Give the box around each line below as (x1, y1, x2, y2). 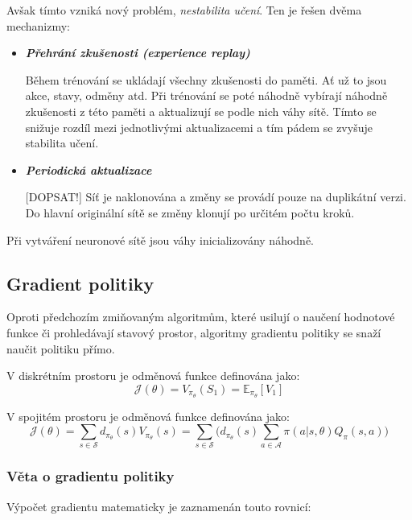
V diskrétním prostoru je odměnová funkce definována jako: (6, 367, 300, 384)
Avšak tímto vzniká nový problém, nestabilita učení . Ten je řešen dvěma (6, 2, 362, 18)
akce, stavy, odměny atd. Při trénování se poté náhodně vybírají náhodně (25, 87, 388, 104)
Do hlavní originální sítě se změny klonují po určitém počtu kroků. (25, 204, 355, 221)
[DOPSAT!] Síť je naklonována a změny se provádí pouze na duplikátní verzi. (25, 188, 406, 205)
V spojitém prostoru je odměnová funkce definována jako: (6, 407, 290, 424)
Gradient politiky (6, 270, 154, 295)
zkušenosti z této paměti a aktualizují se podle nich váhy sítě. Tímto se (25, 102, 377, 119)
